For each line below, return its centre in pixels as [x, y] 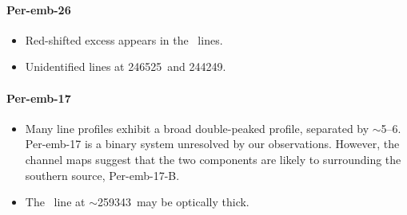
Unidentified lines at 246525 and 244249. [126, 66]
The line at [55, 202]
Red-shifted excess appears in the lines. [124, 39]
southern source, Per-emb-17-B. [102, 175]
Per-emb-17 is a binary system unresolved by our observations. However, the [212, 144]
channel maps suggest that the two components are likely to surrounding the [213, 159]
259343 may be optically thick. [173, 202]
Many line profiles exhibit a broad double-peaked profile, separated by [197, 128]
